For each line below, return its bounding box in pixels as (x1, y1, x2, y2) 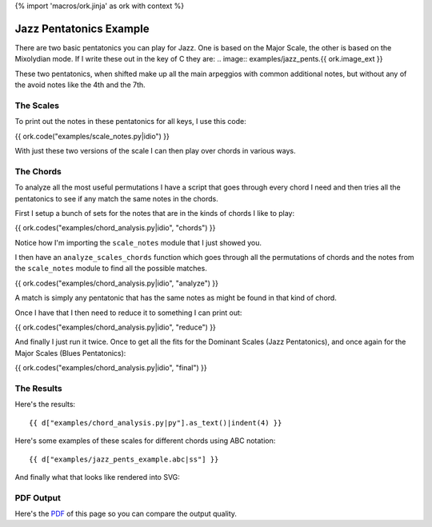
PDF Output (14, 492, 62, 503)
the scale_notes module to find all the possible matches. (14, 264, 207, 273)
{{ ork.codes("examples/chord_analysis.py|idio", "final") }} (14, 363, 207, 373)
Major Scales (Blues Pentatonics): (14, 348, 126, 357)
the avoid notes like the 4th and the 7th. (14, 80, 146, 90)
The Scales (14, 100, 60, 111)
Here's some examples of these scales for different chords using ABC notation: (14, 436, 276, 445)
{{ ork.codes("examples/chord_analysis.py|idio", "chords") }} (14, 223, 216, 233)
